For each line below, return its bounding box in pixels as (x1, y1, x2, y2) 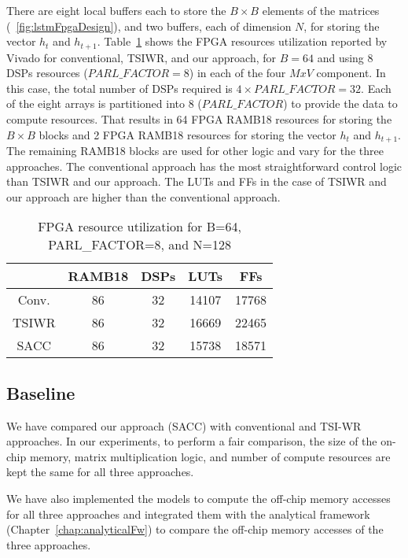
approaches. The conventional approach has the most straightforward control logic (6, 157, 402, 174)
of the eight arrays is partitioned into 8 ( (6, 95, 202, 112)
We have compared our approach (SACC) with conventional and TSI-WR (6, 417, 362, 434)
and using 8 (317, 49, 373, 65)
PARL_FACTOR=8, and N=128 (48, 235, 231, 254)
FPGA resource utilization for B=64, (38, 217, 241, 236)
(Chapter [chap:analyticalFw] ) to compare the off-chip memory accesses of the (6, 521, 384, 538)
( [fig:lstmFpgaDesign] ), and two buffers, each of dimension (6, 17, 292, 34)
